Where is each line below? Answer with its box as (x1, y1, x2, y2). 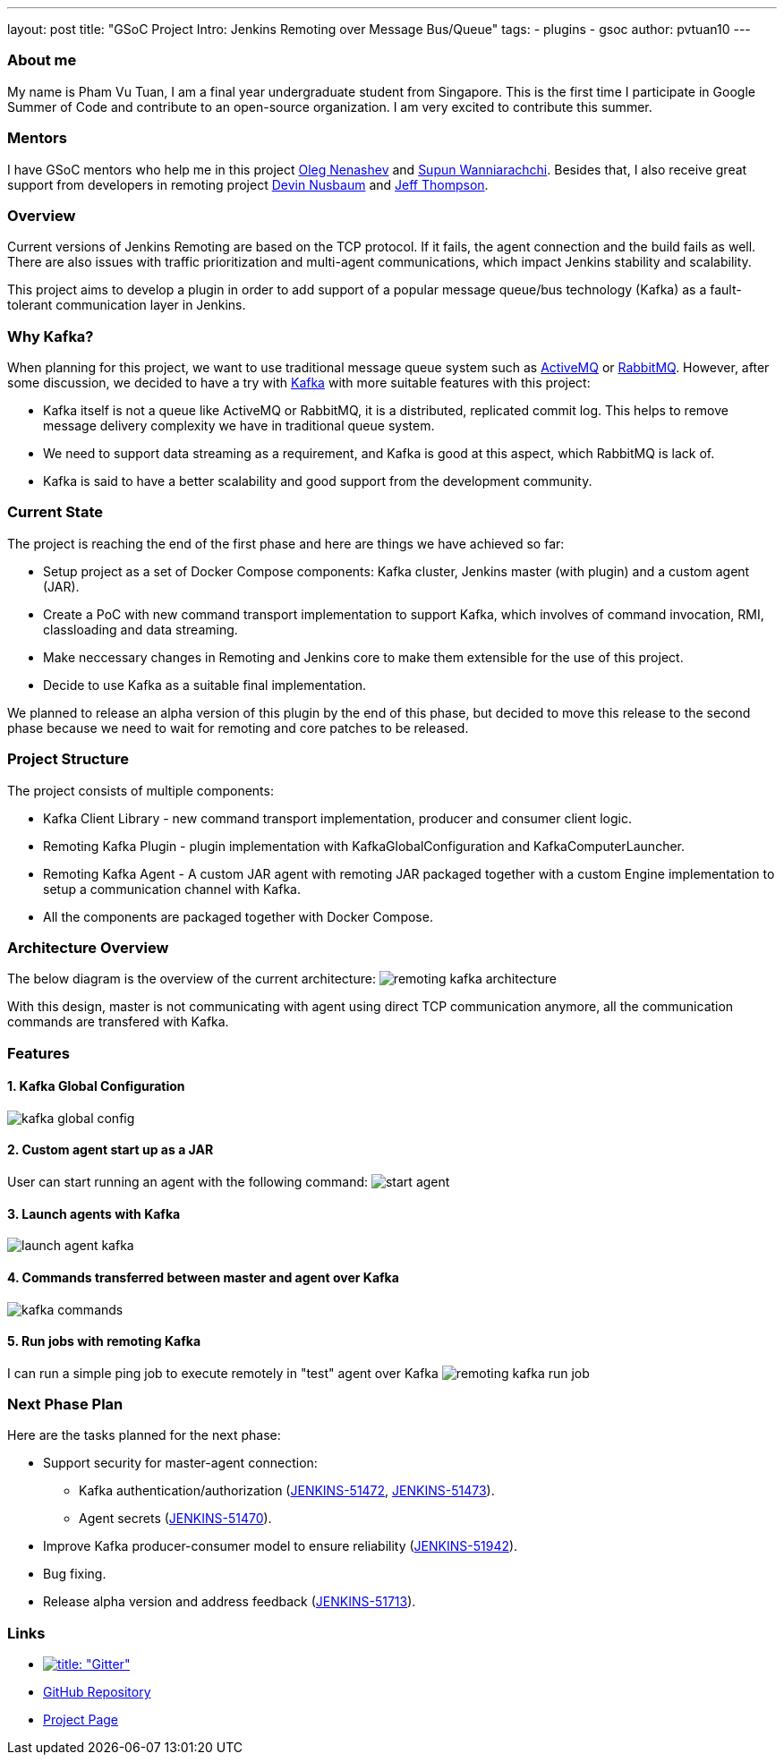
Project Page (43, 1712, 118, 1728)
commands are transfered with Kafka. (7, 1014, 229, 1030)
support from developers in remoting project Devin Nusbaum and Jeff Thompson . (7, 176, 489, 192)
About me (7, 51, 77, 70)
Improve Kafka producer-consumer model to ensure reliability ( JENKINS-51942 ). (43, 1538, 518, 1554)
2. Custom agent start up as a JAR (7, 1142, 214, 1158)
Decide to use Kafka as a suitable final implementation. (43, 677, 367, 693)
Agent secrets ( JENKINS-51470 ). (79, 1511, 272, 1527)
